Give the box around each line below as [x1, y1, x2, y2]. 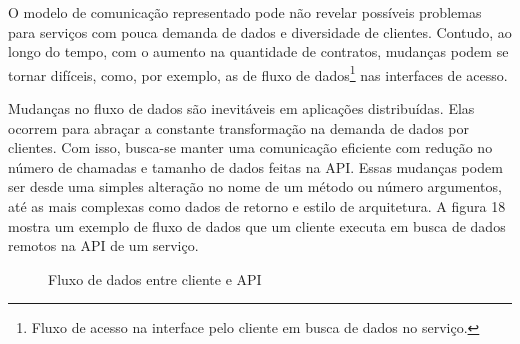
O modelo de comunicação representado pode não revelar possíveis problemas [8, 2, 482, 22]
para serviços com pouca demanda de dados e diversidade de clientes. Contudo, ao [8, 21, 512, 42]
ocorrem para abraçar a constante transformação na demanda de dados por [8, 117, 469, 138]
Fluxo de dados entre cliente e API [48, 268, 262, 289]
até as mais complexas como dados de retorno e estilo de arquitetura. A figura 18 [8, 196, 506, 216]
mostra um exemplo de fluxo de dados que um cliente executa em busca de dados [8, 215, 506, 236]
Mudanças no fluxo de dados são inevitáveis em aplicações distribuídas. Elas [8, 98, 475, 119]
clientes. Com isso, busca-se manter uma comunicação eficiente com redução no [8, 137, 493, 158]
